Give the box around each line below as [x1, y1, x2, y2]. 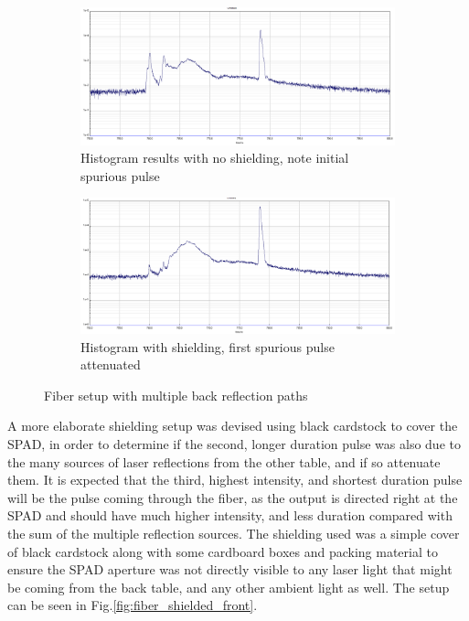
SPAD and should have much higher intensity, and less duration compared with [7, 506, 453, 525]
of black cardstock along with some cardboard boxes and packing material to [7, 541, 438, 561]
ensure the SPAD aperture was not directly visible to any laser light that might [7, 560, 453, 579]
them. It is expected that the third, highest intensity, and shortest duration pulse [7, 470, 463, 489]
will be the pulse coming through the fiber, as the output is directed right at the [7, 487, 458, 507]
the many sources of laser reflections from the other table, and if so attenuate [7, 452, 441, 471]
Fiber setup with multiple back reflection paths [44, 385, 308, 404]
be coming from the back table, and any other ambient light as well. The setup [7, 577, 450, 596]
